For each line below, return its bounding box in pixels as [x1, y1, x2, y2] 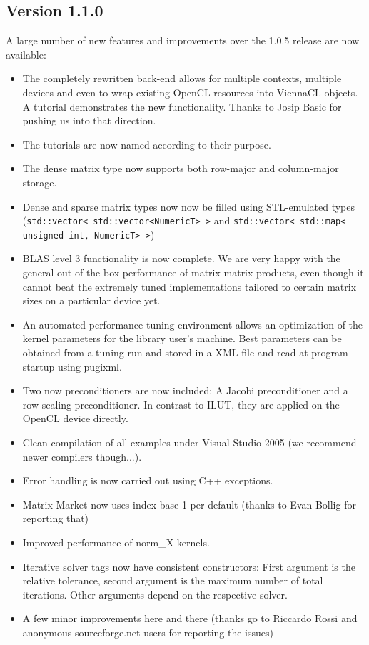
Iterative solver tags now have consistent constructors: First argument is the [22, 559, 355, 574]
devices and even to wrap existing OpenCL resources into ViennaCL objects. [22, 84, 358, 99]
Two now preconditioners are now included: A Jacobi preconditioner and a [22, 383, 348, 398]
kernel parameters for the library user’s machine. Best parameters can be [22, 331, 342, 346]
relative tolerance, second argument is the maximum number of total [22, 573, 323, 588]
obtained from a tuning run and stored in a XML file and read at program [22, 345, 348, 360]
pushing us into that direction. [22, 113, 156, 128]
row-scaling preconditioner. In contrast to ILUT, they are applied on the [22, 396, 340, 411]
